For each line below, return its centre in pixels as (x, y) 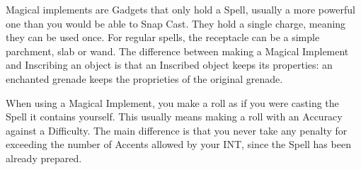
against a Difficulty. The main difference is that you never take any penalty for (177, 130)
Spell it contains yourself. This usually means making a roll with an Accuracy (174, 117)
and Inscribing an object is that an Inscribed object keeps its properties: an (169, 65)
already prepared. (44, 158)
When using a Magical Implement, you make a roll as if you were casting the (172, 102)
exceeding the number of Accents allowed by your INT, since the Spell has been (178, 144)
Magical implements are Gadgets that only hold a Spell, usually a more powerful (180, 9)
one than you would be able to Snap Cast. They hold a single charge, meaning (176, 23)
